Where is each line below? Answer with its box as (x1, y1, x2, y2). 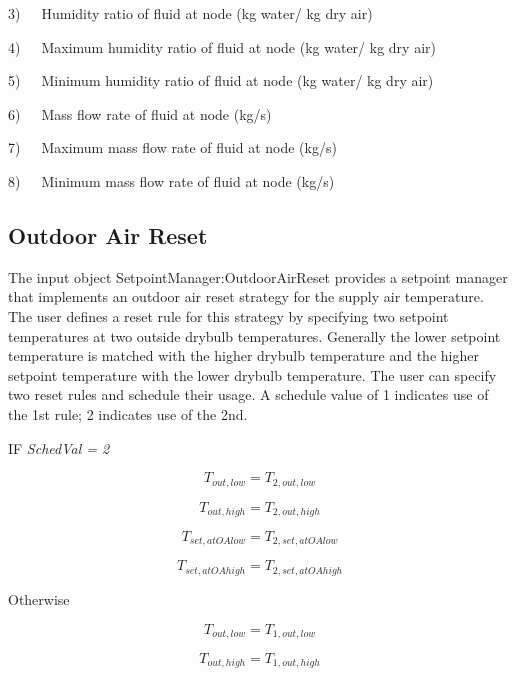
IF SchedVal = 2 (8, 437, 110, 458)
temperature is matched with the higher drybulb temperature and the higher (8, 345, 479, 366)
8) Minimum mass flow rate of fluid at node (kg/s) (8, 170, 335, 191)
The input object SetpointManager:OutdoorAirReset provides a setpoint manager (8, 266, 508, 287)
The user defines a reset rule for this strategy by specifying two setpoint (8, 305, 449, 326)
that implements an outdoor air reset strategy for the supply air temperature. (8, 286, 484, 307)
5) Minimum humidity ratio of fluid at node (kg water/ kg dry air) (8, 70, 434, 91)
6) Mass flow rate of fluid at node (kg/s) (8, 103, 272, 124)
